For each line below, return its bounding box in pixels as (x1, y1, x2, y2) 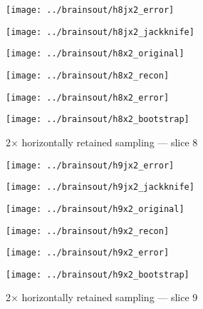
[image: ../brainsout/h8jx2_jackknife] (6, 26, 194, 37)
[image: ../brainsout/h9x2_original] (6, 203, 184, 214)
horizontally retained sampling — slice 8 (21, 134, 198, 149)
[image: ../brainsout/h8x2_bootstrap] (6, 114, 189, 125)
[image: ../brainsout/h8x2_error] (6, 92, 170, 103)
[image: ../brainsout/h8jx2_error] (6, 5, 175, 15)
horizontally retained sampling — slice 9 (21, 290, 198, 305)
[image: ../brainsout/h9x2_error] (6, 248, 170, 258)
